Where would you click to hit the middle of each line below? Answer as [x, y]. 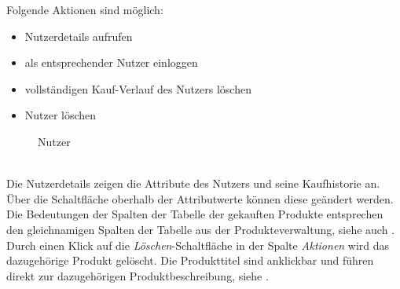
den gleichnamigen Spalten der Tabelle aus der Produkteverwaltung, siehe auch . [201, 229]
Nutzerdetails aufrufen [79, 36]
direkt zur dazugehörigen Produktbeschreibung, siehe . [138, 275]
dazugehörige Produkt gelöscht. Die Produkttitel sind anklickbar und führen [190, 260]
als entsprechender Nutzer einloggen [111, 62]
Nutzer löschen [61, 115]
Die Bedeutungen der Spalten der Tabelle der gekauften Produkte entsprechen [195, 214]
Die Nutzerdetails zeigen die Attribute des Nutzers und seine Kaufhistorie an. [193, 183]
